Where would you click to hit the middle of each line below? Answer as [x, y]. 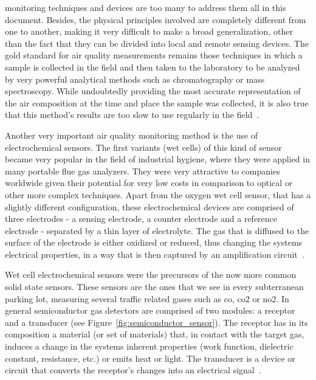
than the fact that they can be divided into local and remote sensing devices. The [157, 43]
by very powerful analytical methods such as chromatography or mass [135, 79]
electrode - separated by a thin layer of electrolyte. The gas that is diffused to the [157, 230]
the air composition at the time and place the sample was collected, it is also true [157, 102]
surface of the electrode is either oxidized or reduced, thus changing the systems [154, 242]
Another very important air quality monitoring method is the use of [132, 135]
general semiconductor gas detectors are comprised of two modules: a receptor [150, 310]
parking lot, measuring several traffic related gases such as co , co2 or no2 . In [147, 298]
